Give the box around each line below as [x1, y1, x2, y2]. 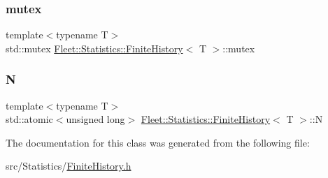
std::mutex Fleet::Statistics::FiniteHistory [6, 40, 183, 55]
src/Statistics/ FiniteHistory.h [6, 158, 131, 173]
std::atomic [6, 112, 53, 126]
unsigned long [66, 112, 125, 126]
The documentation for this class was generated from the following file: [6, 135, 310, 149]
